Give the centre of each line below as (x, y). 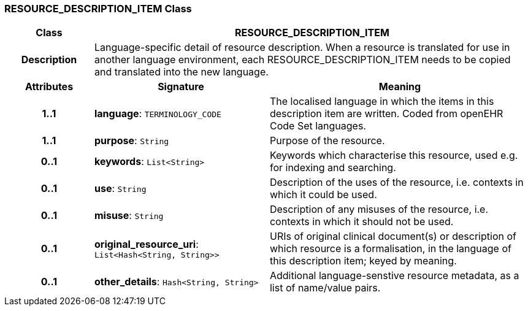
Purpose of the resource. (327, 141)
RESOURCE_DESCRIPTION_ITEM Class (98, 9)
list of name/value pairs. (325, 288)
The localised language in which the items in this (382, 102)
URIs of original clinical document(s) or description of (393, 236)
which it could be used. (323, 195)
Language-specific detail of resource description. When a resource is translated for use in (302, 48)
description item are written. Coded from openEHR (386, 114)
